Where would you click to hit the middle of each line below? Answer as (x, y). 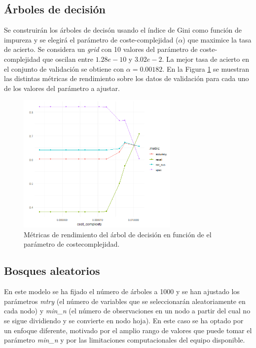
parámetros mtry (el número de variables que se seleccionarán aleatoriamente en (125, 301)
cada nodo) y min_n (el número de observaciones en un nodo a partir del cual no (127, 311)
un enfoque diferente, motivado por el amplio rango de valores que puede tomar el (128, 330)
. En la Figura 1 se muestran (206, 68)
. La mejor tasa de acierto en (205, 59)
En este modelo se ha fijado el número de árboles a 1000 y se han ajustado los (122, 291)
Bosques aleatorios (52, 271)
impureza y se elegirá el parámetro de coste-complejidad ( (91, 39)
